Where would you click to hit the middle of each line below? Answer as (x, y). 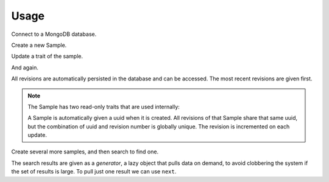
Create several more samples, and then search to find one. (85, 152)
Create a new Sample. (39, 45)
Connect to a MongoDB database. (54, 34)
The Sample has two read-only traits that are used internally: (104, 107)
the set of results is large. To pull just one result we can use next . (94, 172)
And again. (25, 68)
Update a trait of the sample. (47, 56)
